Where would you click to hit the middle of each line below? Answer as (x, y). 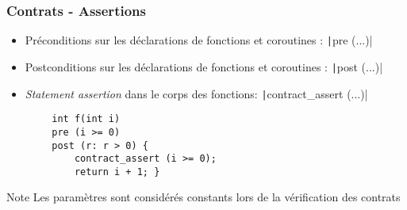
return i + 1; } (117, 172)
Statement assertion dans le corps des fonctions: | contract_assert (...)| (196, 93)
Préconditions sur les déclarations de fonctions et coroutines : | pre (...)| (199, 40)
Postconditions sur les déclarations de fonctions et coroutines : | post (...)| (204, 66)
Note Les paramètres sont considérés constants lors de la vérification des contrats (203, 197)
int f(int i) (86, 119)
